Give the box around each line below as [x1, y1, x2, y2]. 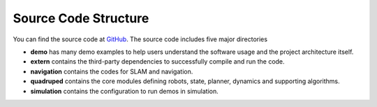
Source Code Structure [13, 10, 149, 26]
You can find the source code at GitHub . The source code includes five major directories [13, 35, 268, 43]
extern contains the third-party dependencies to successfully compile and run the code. [30, 57, 286, 66]
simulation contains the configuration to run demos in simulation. [30, 87, 219, 95]
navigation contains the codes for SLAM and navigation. [30, 67, 193, 76]
